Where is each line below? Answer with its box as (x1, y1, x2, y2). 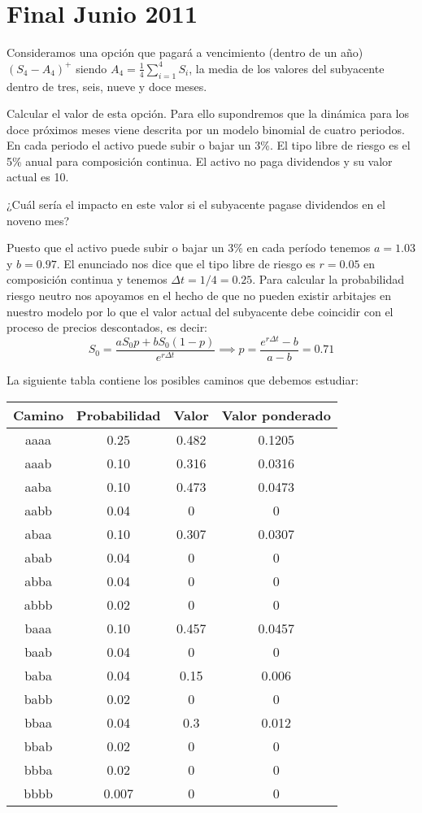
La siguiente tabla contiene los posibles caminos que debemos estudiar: (7, 371, 359, 388)
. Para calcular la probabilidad (252, 271, 404, 288)
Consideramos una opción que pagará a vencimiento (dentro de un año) (7, 44, 363, 61)
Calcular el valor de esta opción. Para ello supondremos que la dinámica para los (7, 105, 409, 122)
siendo (76, 59, 107, 76)
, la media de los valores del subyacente (189, 59, 385, 76)
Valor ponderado (221, 405, 331, 424)
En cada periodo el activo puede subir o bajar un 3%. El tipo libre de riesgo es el (7, 137, 411, 154)
